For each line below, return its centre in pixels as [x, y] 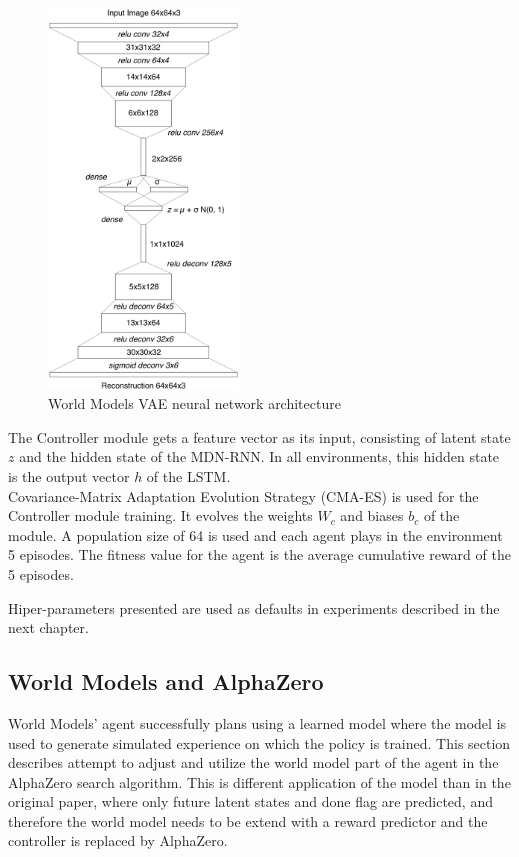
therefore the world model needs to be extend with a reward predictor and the [248, 820]
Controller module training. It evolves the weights [160, 515]
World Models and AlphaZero [166, 681]
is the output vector [69, 475]
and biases [372, 515]
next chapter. [48, 627]
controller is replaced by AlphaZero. [118, 840]
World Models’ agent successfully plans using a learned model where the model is [257, 722]
